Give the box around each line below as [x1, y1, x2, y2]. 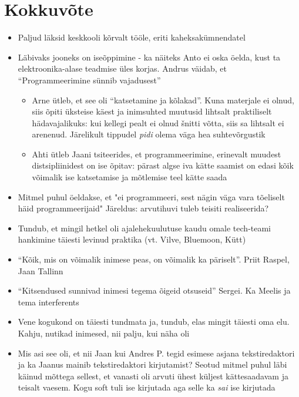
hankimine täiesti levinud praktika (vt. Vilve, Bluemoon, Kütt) [18, 233, 246, 245]
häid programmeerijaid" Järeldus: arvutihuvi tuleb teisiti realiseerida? [18, 202, 269, 214]
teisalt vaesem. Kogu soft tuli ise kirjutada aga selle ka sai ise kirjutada [18, 381, 276, 393]
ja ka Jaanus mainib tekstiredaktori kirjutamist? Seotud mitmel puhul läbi [18, 358, 287, 371]
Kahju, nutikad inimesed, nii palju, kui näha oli [18, 327, 190, 339]
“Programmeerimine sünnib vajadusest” [18, 73, 161, 86]
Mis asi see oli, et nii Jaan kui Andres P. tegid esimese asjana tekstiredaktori [18, 346, 295, 359]
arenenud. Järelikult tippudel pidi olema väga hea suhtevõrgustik [32, 128, 266, 140]
